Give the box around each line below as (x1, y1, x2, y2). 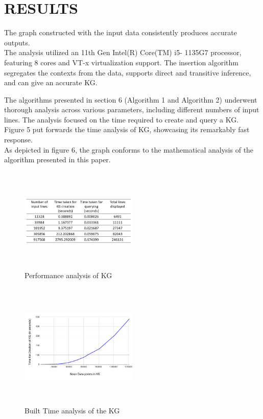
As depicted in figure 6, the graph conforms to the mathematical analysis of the (4, 144, 254, 155)
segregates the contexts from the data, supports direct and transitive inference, (4, 67, 251, 78)
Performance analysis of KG (25, 270, 112, 281)
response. (4, 134, 33, 145)
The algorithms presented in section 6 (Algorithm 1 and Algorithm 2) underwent (4, 94, 257, 105)
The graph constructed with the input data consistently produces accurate (4, 27, 237, 38)
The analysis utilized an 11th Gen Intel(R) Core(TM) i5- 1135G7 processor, (4, 47, 242, 58)
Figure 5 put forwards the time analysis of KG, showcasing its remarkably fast (4, 124, 250, 135)
